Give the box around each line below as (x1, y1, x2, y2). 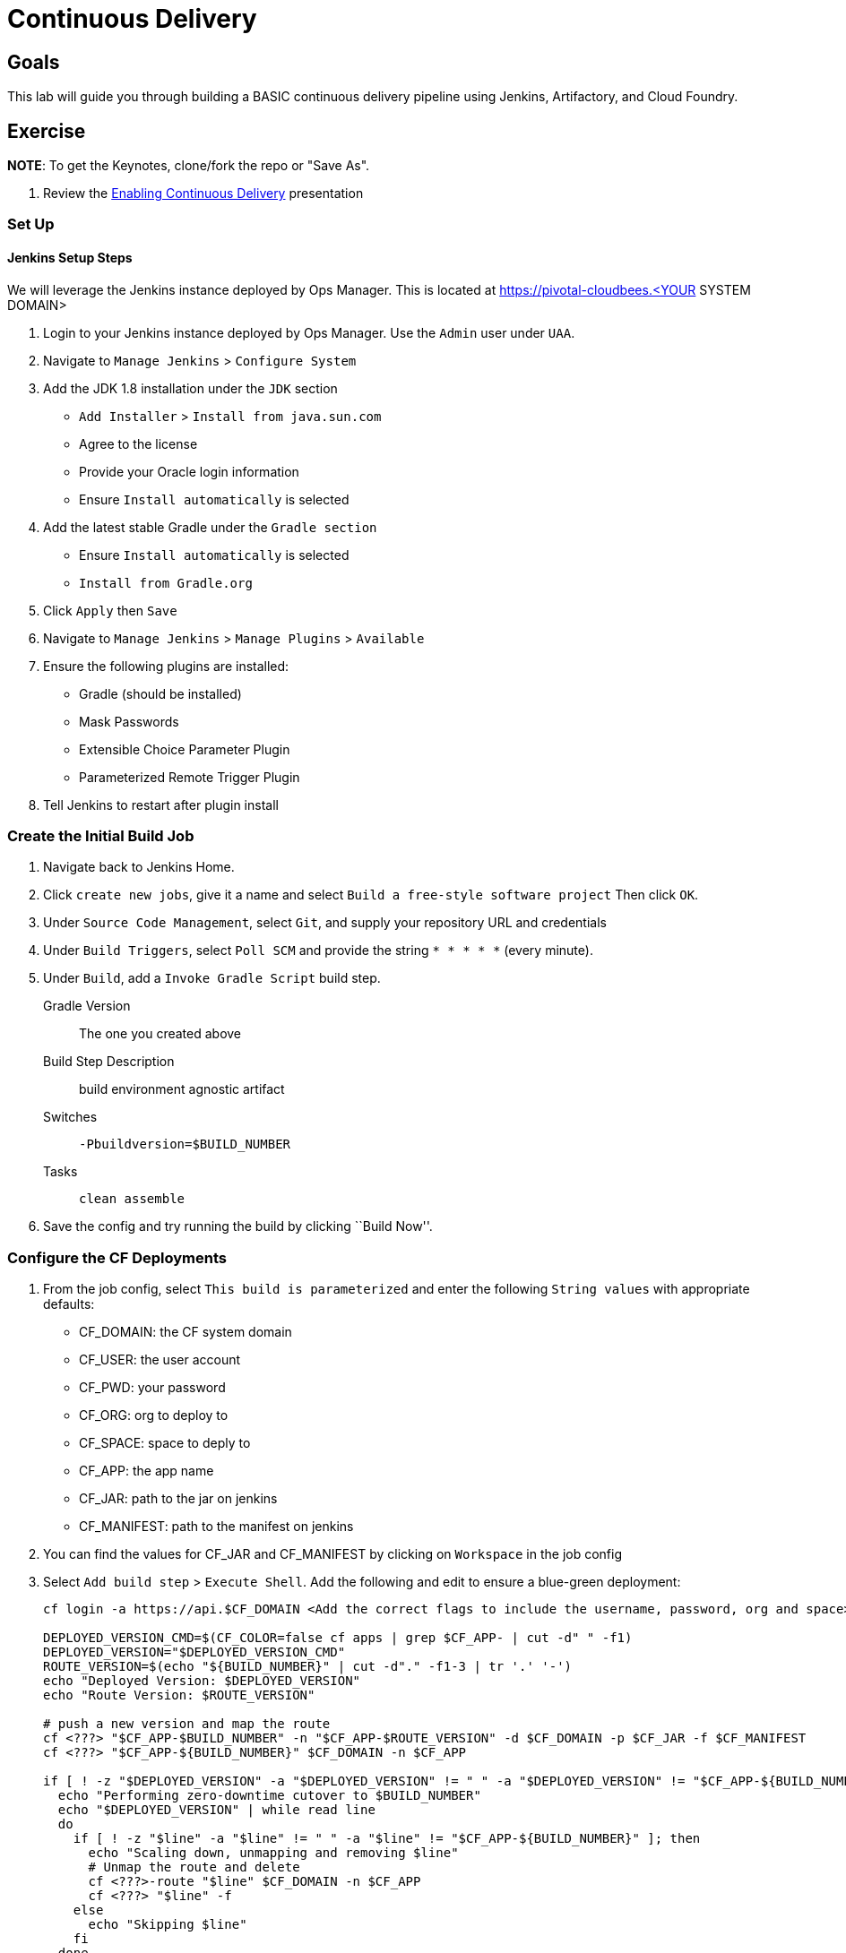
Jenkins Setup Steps (7, 250, 133, 265)
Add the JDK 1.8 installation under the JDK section (43, 380, 338, 396)
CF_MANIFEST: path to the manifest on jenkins (79, 1519, 354, 1535)
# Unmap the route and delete (88, 1860, 300, 1875)
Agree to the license (79, 435, 198, 452)
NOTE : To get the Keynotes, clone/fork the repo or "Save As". (7, 158, 370, 174)
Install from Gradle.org (79, 575, 253, 590)
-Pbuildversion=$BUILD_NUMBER (79, 1137, 291, 1152)
